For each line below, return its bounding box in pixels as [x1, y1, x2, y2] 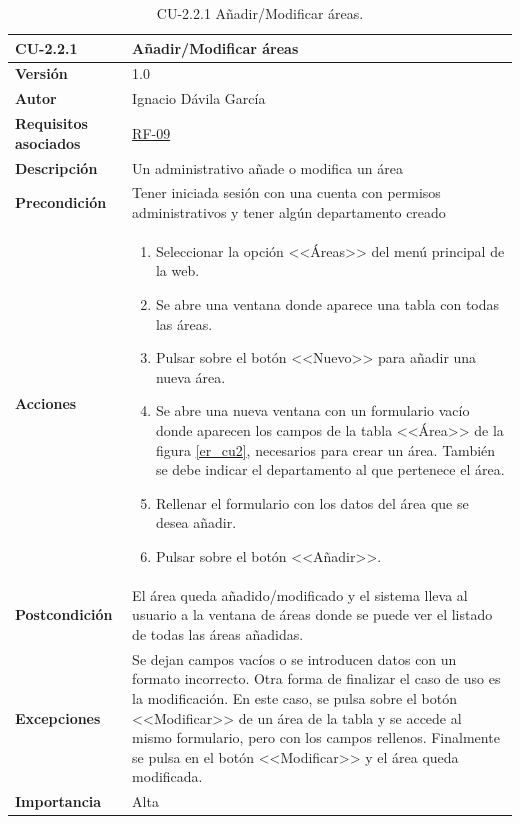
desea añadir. [155, 512, 237, 533]
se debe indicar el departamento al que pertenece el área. [155, 459, 505, 480]
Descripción [15, 157, 98, 178]
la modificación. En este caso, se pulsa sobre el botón [132, 688, 458, 709]
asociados [15, 132, 81, 153]
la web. [155, 260, 200, 281]
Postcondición [15, 604, 113, 625]
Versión [15, 63, 68, 84]
